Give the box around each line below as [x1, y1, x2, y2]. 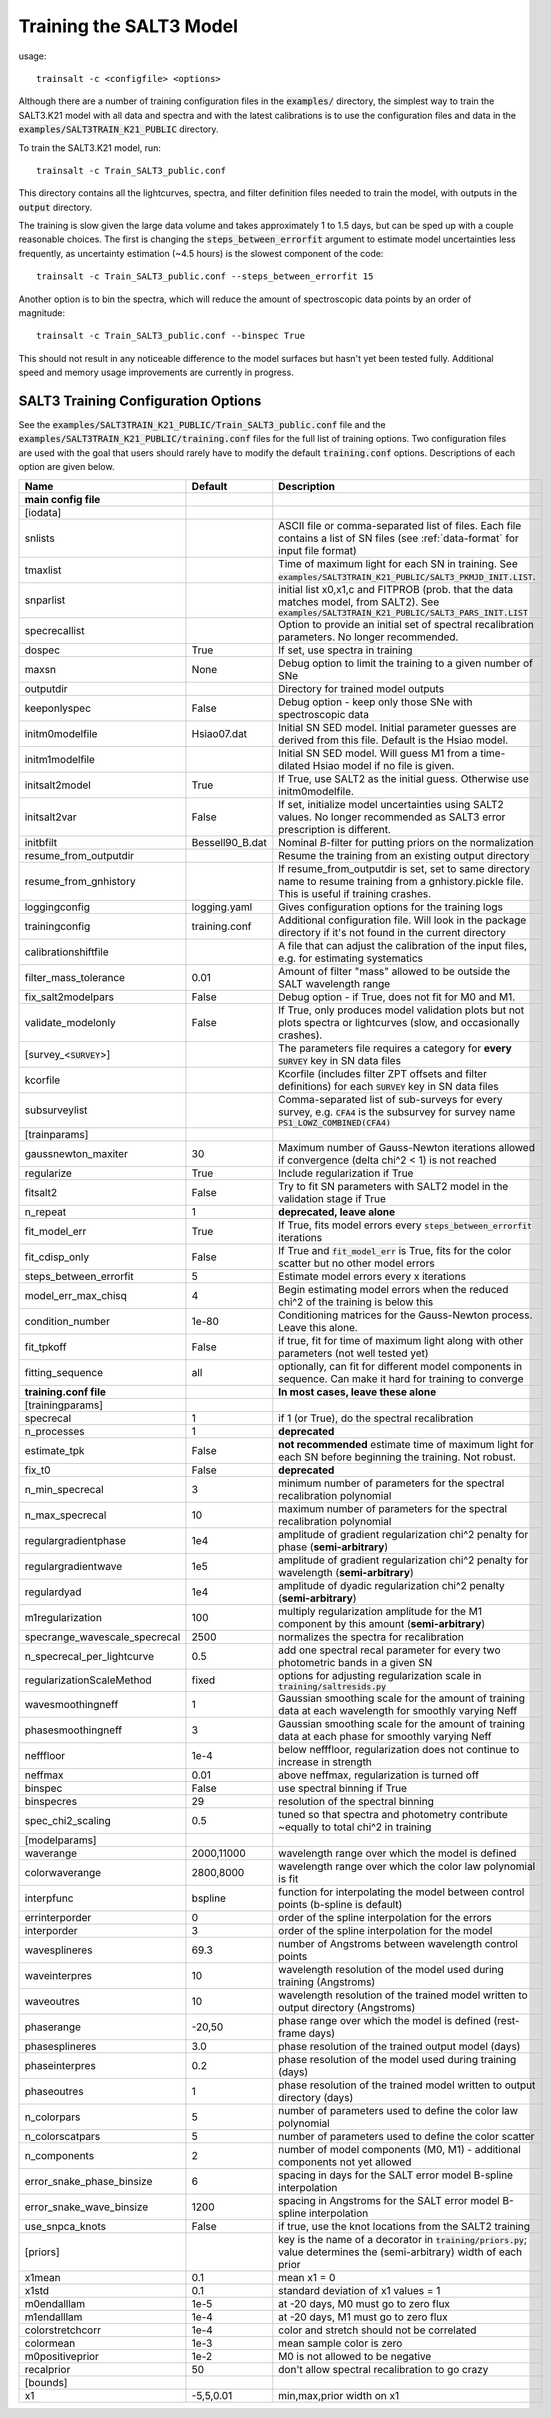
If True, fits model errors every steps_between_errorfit [278, 1218, 533, 1232]
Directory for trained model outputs [278, 681, 445, 695]
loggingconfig [24, 900, 90, 914]
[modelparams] [24, 1833, 97, 1847]
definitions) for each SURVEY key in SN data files [278, 1079, 499, 1093]
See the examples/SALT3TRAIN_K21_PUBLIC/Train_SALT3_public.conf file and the [18, 419, 387, 431]
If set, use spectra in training [278, 643, 413, 657]
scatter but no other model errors [278, 1256, 435, 1270]
